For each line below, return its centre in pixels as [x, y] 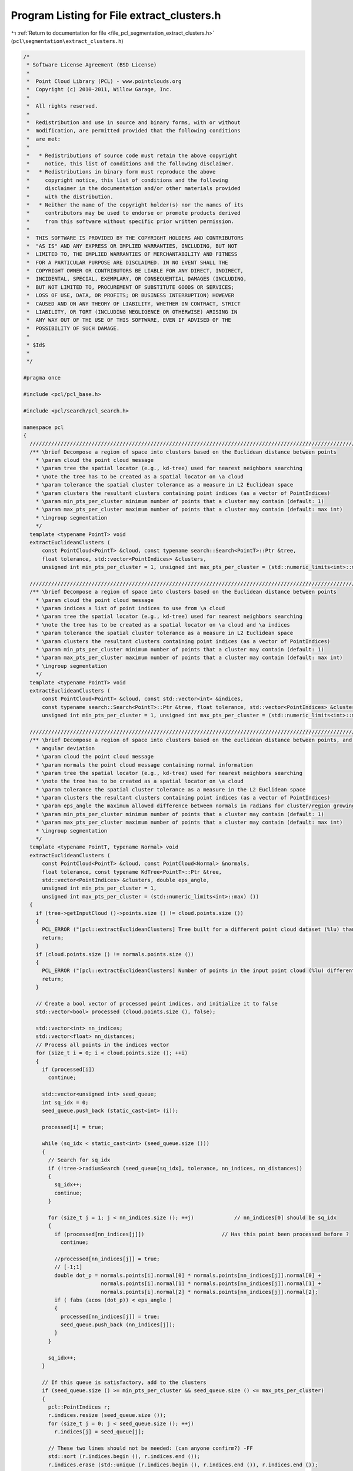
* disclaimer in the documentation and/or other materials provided [134, 189]
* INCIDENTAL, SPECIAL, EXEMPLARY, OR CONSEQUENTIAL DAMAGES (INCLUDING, [137, 279]
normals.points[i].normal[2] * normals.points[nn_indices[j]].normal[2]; [209, 1292]
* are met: [44, 139]
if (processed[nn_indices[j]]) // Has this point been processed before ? [202, 1234]
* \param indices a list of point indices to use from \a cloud [130, 608]
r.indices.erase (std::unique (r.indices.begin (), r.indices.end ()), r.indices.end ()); [183, 1465]
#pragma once [42, 378]
